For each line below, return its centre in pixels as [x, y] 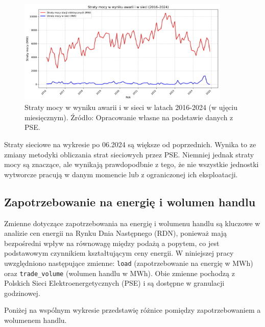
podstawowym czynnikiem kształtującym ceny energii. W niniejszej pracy [119, 253]
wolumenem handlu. [35, 320]
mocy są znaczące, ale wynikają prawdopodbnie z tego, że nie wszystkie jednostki [131, 164]
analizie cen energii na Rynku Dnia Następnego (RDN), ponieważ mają [116, 233]
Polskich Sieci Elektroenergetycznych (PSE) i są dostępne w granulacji [114, 283]
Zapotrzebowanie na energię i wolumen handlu [130, 201]
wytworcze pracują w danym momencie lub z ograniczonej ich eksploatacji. [121, 174]
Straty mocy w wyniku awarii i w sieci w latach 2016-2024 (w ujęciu [131, 107]
